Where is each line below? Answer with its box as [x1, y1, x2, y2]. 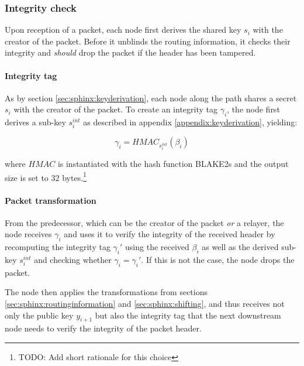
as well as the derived [202, 241, 279, 253]
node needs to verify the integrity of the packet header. [5, 322, 202, 334]
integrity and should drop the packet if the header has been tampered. [5, 46, 256, 59]
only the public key [5, 309, 74, 321]
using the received [125, 241, 189, 253]
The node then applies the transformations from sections [5, 286, 208, 298]
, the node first [227, 103, 280, 115]
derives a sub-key [5, 116, 66, 128]
